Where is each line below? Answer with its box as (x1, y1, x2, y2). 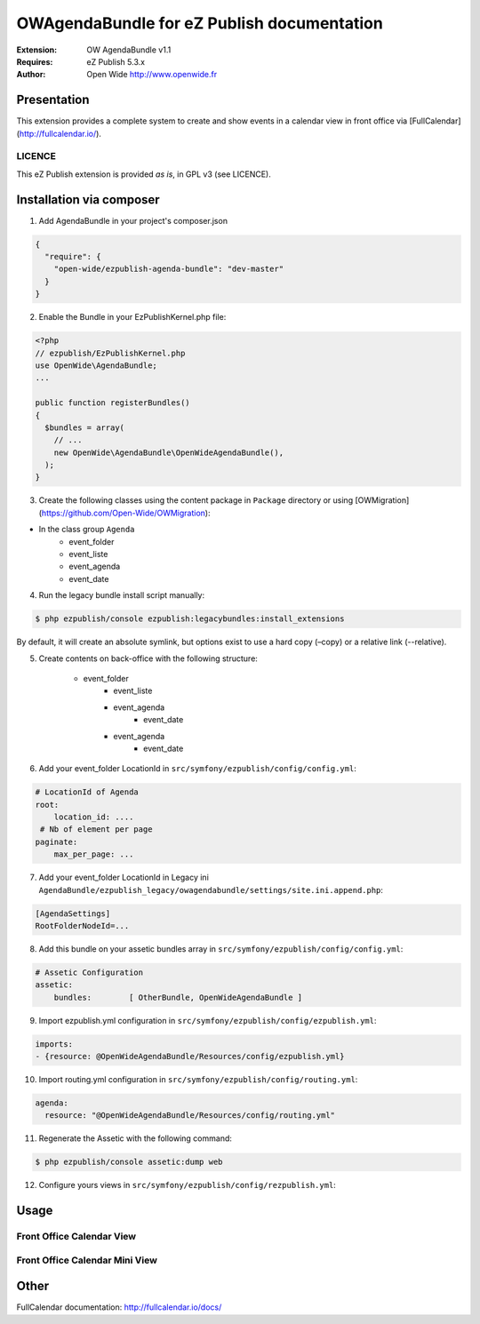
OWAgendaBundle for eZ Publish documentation (16, 13, 384, 33)
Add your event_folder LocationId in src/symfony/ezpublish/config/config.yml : (38, 763, 357, 774)
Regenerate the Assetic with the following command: (38, 1133, 233, 1144)
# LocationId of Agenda (35, 787, 140, 797)
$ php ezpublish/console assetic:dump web (35, 1157, 223, 1168)
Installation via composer (16, 192, 160, 207)
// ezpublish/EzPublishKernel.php (35, 347, 186, 358)
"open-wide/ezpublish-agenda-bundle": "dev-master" (53, 264, 284, 275)
